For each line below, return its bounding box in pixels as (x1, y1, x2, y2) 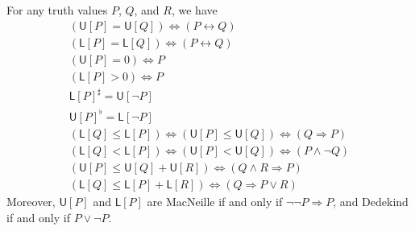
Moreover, (6, 192, 56, 209)
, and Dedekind (333, 192, 409, 209)
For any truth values (6, 2, 108, 18)
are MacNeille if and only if (147, 192, 283, 209)
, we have (171, 2, 218, 18)
